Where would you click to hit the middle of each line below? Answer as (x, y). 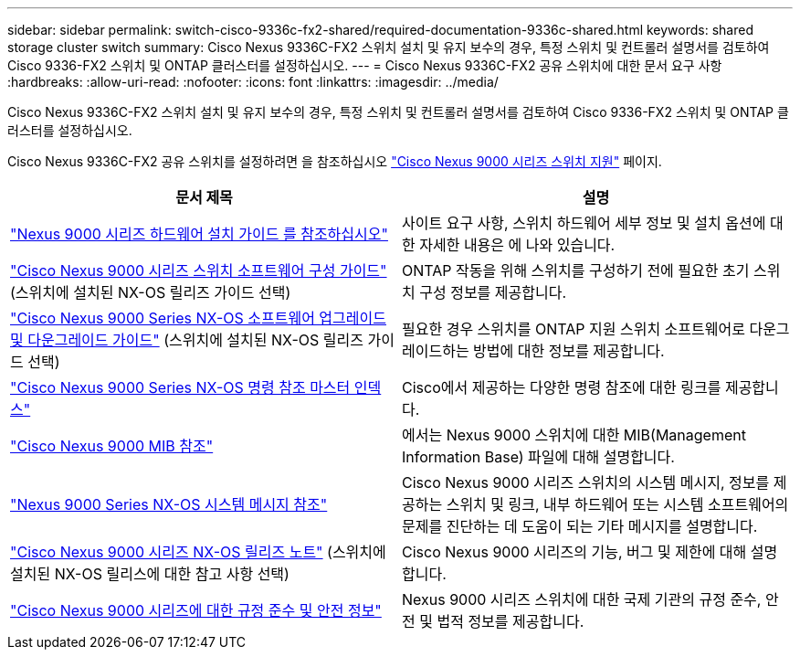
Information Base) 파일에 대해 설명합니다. (538, 457)
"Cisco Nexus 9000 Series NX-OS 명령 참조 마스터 (180, 387)
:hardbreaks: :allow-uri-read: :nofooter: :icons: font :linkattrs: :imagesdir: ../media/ (253, 82)
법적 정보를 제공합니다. (511, 621)
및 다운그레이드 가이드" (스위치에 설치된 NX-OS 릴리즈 (187, 340)
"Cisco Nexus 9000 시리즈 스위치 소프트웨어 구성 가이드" (199, 270)
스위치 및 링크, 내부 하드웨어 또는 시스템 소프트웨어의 (617, 504)
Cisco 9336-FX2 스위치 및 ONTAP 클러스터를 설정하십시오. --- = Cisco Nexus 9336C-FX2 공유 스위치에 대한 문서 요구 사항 (365, 65)
